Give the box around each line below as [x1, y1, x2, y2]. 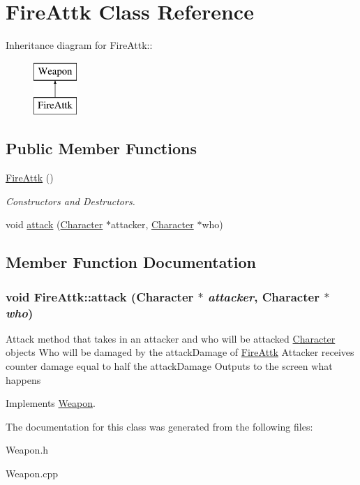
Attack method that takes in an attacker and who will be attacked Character [6, 331, 336, 345]
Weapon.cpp [6, 465, 59, 480]
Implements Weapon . [6, 396, 96, 410]
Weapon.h [6, 442, 49, 457]
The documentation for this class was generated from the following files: [6, 419, 313, 433]
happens [6, 372, 41, 387]
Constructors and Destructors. [6, 193, 135, 208]
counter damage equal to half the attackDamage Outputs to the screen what [6, 358, 333, 373]
